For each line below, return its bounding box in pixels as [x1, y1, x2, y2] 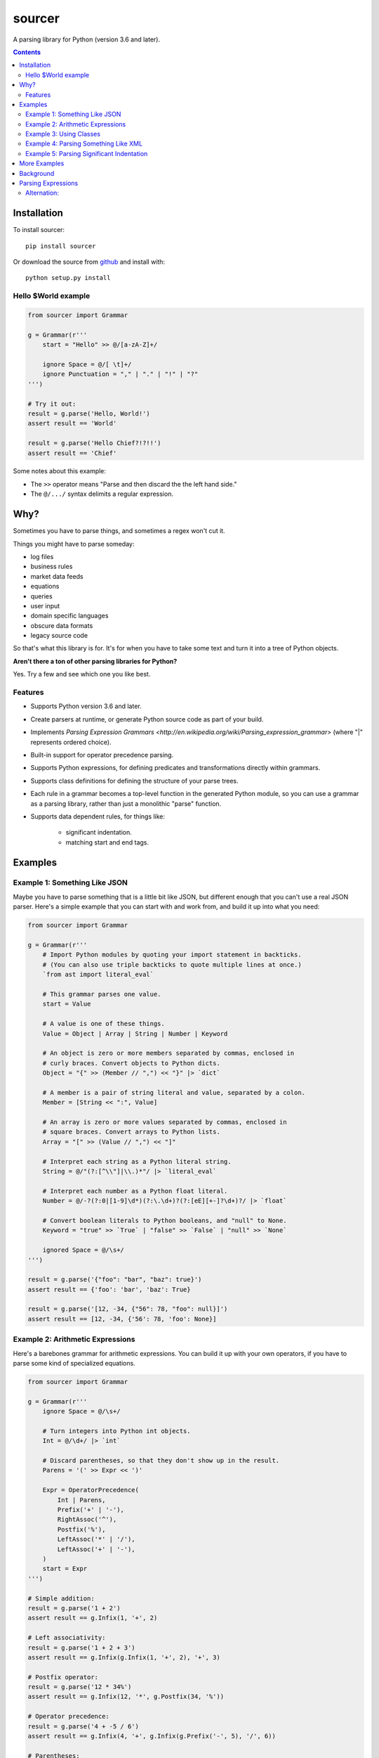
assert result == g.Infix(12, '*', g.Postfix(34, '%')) [27, 1693, 225, 1701]
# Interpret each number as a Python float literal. [42, 1187, 228, 1195]
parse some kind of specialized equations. [13, 1359, 136, 1367]
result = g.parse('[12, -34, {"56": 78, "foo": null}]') [27, 1305, 228, 1313]
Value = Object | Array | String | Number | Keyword [42, 1029, 228, 1037]
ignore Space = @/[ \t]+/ [42, 360, 132, 368]
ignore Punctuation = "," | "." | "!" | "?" [42, 370, 199, 378]
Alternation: [25, 188, 60, 197]
